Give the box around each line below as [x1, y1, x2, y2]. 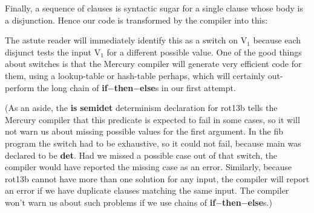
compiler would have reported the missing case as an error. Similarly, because [5, 161, 292, 173]
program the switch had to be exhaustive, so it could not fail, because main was [5, 136, 301, 149]
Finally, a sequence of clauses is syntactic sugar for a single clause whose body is [5, 2, 303, 14]
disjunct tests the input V [5, 45, 101, 58]
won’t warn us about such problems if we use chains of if [5, 196, 216, 208]
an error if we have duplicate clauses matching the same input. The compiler [5, 184, 289, 197]
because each [253, 34, 301, 46]
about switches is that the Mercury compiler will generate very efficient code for [5, 57, 302, 70]
